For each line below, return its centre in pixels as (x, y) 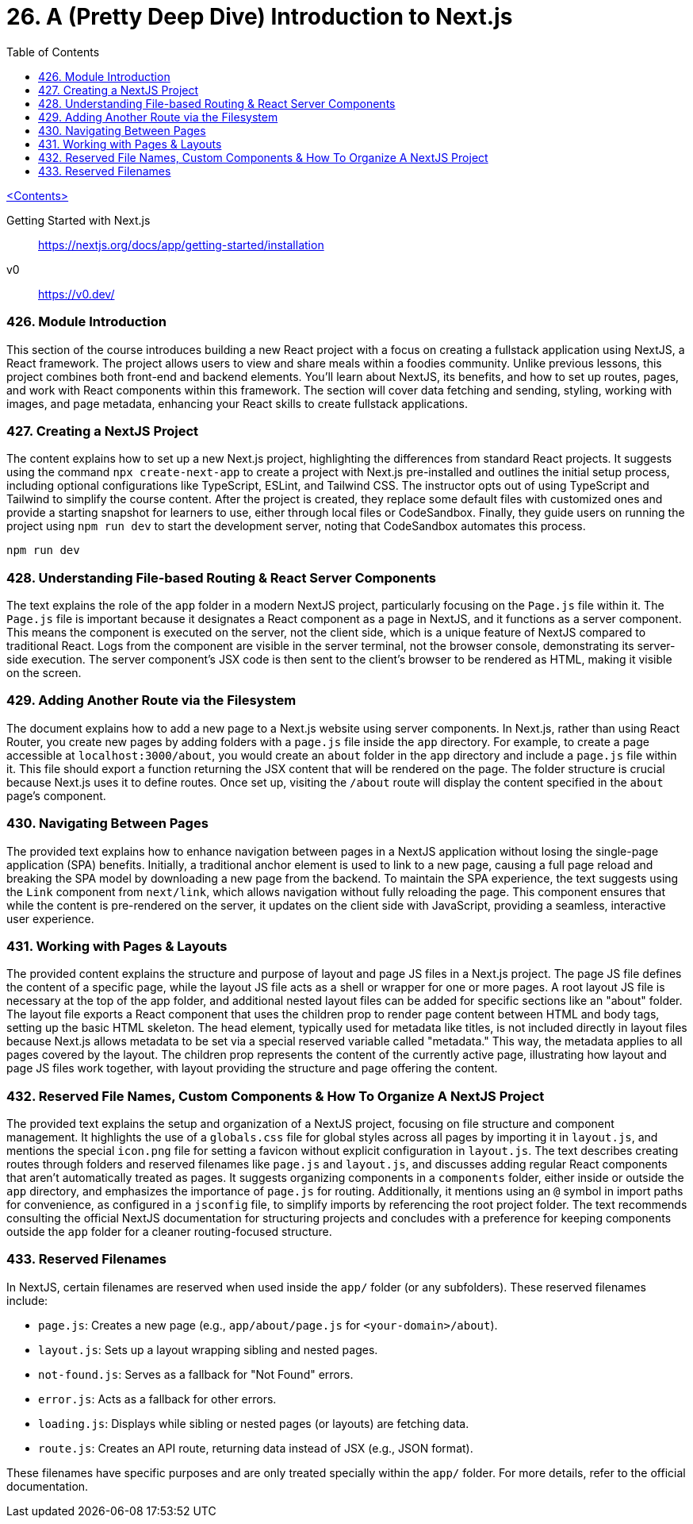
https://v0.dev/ (77, 294)
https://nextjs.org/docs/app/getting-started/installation (181, 244)
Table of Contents (53, 52)
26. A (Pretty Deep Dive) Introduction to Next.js (260, 17)
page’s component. (56, 795)
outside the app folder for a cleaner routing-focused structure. (169, 1232)
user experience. (50, 918)
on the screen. (44, 673)
